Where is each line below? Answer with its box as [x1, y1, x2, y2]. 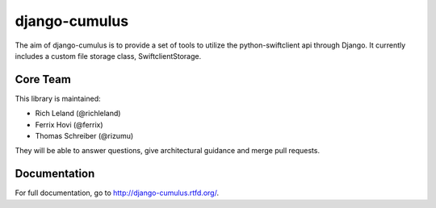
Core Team [15, 73, 72, 86]
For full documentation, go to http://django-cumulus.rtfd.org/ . [15, 188, 220, 198]
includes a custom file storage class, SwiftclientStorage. [15, 51, 202, 60]
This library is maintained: [15, 94, 101, 103]
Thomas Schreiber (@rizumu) [35, 131, 134, 141]
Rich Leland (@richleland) [35, 109, 121, 119]
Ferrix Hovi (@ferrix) [35, 119, 104, 129]
